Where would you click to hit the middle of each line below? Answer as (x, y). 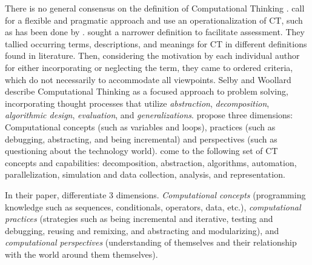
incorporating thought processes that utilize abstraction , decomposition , (137, 103)
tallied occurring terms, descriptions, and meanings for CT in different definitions (156, 43)
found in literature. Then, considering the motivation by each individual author (152, 55)
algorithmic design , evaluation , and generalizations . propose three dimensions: (149, 115)
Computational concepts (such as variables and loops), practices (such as (140, 126)
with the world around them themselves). (81, 254)
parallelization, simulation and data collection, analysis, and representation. (145, 174)
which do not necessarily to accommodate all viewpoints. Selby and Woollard (148, 79)
